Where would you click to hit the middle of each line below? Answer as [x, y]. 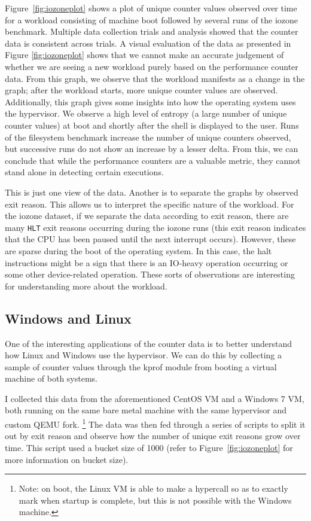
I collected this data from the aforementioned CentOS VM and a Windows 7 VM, [155, 398]
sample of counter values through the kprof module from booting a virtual [141, 366]
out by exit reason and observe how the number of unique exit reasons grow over [153, 436]
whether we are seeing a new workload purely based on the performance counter [152, 66]
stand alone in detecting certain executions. [84, 172]
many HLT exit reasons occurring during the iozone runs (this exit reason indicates [155, 227]
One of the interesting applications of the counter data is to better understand [148, 343]
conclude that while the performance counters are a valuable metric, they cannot [153, 160]
